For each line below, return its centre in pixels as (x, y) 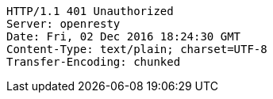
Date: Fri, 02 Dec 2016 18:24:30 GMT (124, 36)
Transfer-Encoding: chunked (94, 62)
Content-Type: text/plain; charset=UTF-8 (137, 49)
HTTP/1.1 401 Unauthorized (90, 11)
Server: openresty (63, 24)
